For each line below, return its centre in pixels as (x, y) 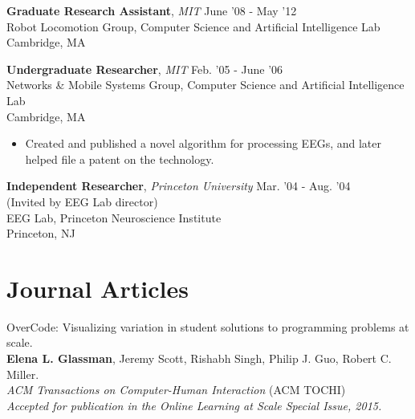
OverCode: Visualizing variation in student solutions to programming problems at (208, 326)
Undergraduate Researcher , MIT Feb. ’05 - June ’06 (145, 69)
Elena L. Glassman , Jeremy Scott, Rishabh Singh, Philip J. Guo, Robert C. (199, 358)
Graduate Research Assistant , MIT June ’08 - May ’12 (152, 10)
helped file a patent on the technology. (120, 159)
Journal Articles (98, 288)
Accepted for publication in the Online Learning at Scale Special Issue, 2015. (194, 405)
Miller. (23, 374)
